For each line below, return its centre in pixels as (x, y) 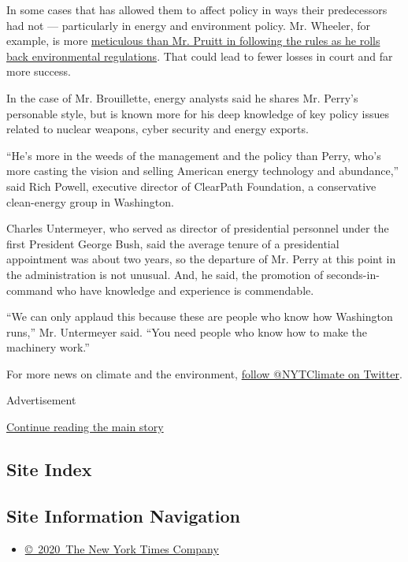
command (30, 290)
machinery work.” (48, 347)
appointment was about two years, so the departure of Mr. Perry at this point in (201, 259)
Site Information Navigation (123, 515)
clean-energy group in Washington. (90, 201)
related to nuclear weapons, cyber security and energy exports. (158, 129)
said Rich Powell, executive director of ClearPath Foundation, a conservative (191, 186)
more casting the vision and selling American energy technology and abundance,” (203, 171)
